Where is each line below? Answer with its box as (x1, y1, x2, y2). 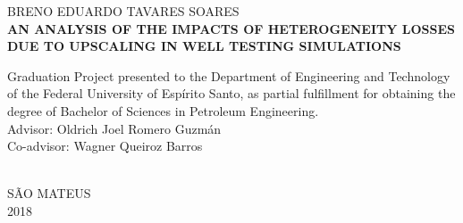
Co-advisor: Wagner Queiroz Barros (7, 136, 203, 155)
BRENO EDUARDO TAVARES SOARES (7, 2, 240, 20)
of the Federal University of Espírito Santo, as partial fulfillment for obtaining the (7, 84, 456, 103)
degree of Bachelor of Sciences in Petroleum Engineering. (7, 101, 319, 120)
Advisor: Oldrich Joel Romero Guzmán (7, 119, 222, 137)
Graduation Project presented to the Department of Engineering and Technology (7, 66, 450, 85)
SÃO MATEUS (7, 184, 91, 202)
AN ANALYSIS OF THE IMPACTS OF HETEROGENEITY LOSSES (7, 19, 455, 37)
